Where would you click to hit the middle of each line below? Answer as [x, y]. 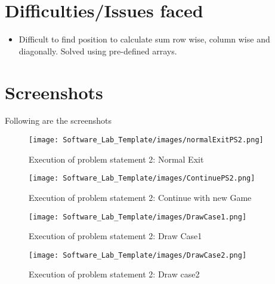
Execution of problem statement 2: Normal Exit [116, 159]
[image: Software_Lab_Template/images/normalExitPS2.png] [146, 140]
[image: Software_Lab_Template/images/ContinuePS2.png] [142, 178]
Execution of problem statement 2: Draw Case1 [115, 236]
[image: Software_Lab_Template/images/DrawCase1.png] [138, 217]
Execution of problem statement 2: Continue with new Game [140, 197]
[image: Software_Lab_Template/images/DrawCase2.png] [138, 255]
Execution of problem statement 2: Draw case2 [114, 274]
